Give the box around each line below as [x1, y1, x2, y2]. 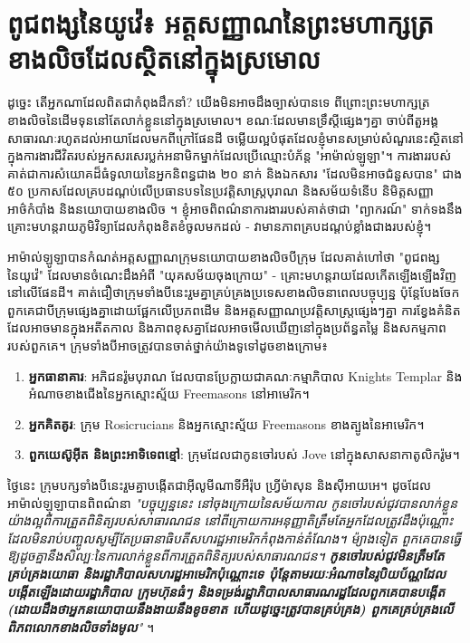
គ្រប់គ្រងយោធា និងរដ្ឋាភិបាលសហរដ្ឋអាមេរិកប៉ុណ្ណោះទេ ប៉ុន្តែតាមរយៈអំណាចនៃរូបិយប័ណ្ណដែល [7, 563, 446, 582]
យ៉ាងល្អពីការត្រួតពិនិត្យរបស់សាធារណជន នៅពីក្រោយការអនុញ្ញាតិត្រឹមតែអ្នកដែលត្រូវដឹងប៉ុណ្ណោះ [7, 511, 454, 530]
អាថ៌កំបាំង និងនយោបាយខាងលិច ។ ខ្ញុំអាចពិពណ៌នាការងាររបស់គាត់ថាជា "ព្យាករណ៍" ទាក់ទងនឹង [7, 198, 463, 217]
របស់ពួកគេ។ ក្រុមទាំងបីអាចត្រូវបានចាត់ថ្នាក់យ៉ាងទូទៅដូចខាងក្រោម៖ [7, 336, 328, 355]
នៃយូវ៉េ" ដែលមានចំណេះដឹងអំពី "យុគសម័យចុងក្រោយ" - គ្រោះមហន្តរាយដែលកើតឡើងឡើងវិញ [7, 264, 457, 283]
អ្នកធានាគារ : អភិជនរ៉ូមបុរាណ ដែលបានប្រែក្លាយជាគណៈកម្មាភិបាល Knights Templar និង [28, 366, 463, 385]
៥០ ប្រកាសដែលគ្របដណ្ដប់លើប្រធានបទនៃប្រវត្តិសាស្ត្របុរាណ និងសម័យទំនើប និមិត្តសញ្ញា [7, 181, 434, 200]
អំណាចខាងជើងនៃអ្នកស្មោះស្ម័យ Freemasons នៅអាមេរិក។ [28, 384, 310, 403]
